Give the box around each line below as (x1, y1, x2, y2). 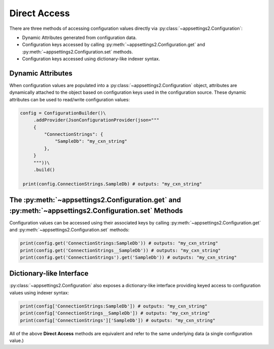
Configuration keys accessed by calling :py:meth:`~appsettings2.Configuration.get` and (22, 42, 205, 48)
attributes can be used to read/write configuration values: (9, 96, 130, 102)
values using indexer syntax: (9, 289, 70, 296)
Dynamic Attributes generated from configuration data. (22, 34, 137, 41)
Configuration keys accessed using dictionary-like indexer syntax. (22, 56, 160, 62)
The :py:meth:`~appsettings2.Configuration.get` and (9, 196, 181, 205)
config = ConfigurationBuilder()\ (20, 110, 106, 116)
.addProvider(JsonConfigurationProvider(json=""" (33, 117, 159, 123)
